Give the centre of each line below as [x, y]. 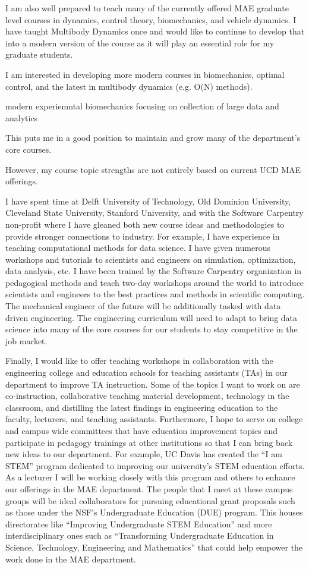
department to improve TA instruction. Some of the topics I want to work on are [153, 384]
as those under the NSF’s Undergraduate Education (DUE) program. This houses [154, 512]
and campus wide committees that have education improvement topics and [141, 430]
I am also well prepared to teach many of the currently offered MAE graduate [147, 8]
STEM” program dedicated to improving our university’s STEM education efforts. [155, 465]
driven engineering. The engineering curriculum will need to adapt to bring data [152, 317]
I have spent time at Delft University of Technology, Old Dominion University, [148, 201]
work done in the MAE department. [71, 559]
